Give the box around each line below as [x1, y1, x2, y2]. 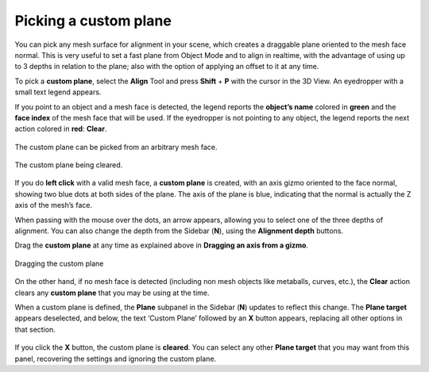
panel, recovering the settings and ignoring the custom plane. [14, 354, 217, 363]
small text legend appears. [14, 87, 102, 97]
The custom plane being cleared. [14, 160, 123, 170]
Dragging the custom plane [14, 259, 104, 268]
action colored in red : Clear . [14, 124, 107, 134]
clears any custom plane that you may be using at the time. [14, 288, 210, 297]
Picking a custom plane [14, 12, 172, 29]
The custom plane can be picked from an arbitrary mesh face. [14, 142, 218, 151]
